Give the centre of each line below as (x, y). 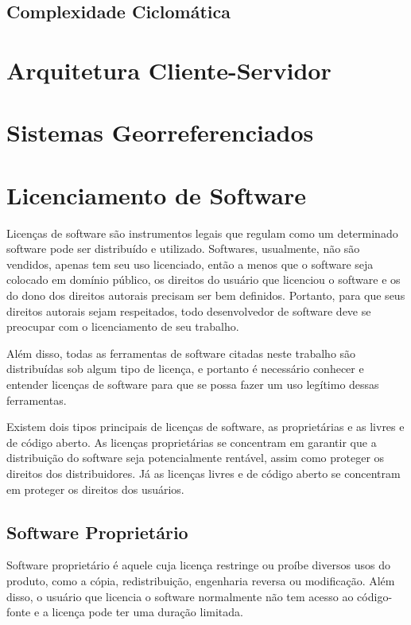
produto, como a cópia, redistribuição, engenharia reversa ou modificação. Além (201, 580)
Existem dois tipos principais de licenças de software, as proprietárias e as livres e (205, 427)
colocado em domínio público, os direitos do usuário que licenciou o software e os (204, 280)
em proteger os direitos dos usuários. (95, 489)
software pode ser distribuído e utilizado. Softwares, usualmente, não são (183, 248)
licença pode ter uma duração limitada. (147, 612)
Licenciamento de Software (156, 194)
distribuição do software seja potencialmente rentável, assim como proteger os (196, 458)
